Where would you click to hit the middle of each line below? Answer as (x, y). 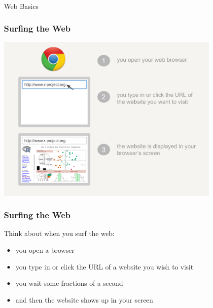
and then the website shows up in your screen (84, 299)
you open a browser (45, 250)
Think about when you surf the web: (59, 233)
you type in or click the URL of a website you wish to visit (105, 266)
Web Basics (21, 6)
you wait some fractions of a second (69, 283)
